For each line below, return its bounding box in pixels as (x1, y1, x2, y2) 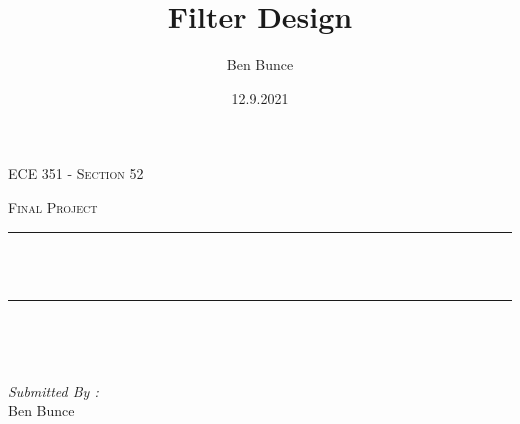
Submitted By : (8, 380, 99, 401)
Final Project (8, 196, 98, 217)
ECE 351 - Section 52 (8, 163, 144, 184)
